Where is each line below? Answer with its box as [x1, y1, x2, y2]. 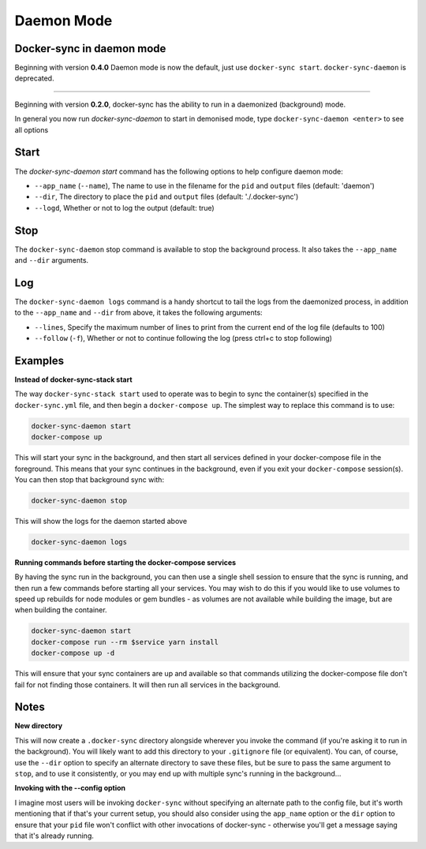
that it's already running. [14, 831, 95, 840]
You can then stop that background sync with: [14, 474, 165, 484]
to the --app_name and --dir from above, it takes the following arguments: [14, 308, 263, 317]
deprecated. [14, 73, 54, 83]
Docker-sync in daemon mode [14, 42, 166, 55]
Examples [14, 353, 65, 367]
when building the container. [14, 605, 107, 615]
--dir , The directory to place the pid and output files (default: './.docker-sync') [34, 192, 299, 201]
